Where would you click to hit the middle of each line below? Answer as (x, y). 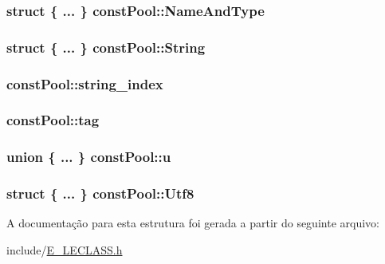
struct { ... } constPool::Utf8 (100, 193)
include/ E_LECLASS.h (65, 250)
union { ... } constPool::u (89, 157)
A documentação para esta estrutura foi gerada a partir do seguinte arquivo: (193, 223)
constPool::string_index (85, 83)
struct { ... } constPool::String (106, 47)
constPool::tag (53, 120)
